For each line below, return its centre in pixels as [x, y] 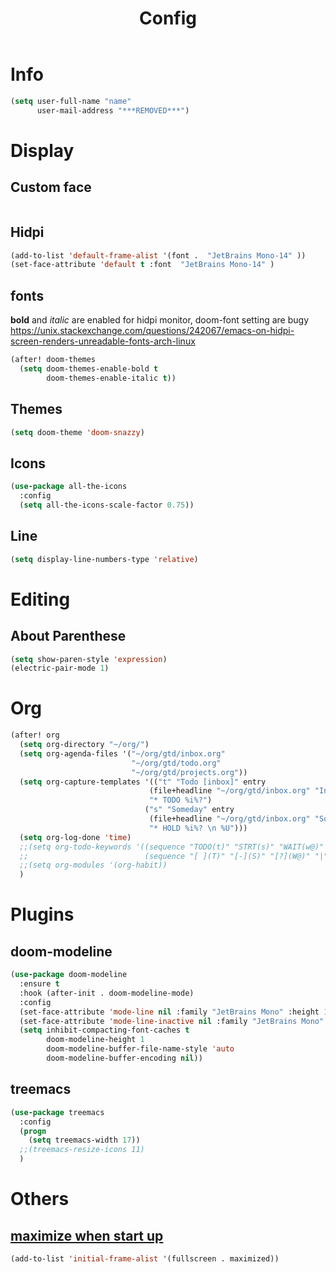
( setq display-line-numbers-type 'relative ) [104, 559]
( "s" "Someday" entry [189, 810]
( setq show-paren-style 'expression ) [89, 659]
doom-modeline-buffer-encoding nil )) [124, 1058]
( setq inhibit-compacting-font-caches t [104, 1030]
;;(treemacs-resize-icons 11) [82, 1150]
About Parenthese [68, 636]
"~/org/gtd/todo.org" [176, 763]
